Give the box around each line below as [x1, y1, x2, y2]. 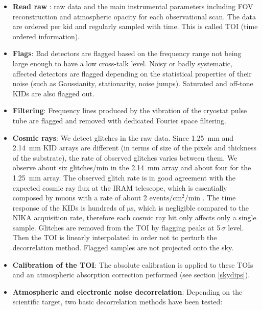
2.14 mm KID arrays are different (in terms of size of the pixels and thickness [12, 142, 256, 153]
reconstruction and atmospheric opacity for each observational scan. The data [12, 11, 256, 21]
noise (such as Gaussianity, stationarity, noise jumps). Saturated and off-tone [12, 78, 253, 89]
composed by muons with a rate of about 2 [12, 192, 147, 203]
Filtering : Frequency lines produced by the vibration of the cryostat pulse [12, 105, 247, 116]
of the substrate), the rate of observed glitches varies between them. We [12, 152, 237, 163]
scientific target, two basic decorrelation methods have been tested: [12, 296, 223, 307]
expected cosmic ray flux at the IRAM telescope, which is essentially [12, 182, 227, 193]
